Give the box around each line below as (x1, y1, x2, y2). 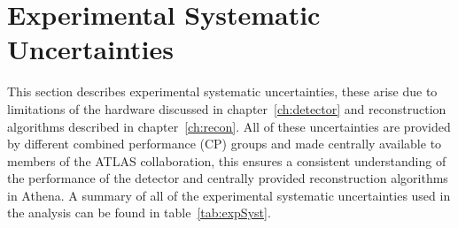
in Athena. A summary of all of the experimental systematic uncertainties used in (7, 186, 451, 204)
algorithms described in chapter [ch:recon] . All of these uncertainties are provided (7, 117, 451, 135)
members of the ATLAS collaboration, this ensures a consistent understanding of (7, 151, 446, 170)
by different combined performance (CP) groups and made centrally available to (7, 134, 442, 153)
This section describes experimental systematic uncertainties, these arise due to (7, 82, 438, 101)
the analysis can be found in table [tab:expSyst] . (7, 203, 271, 222)
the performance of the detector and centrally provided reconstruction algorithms (7, 169, 448, 187)
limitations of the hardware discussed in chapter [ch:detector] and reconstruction (7, 99, 446, 118)
